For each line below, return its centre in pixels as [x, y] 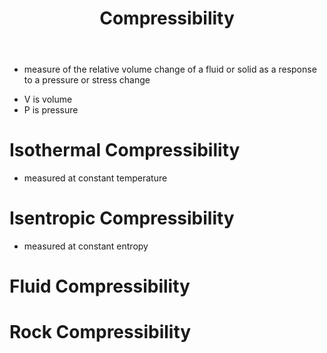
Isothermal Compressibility [125, 150]
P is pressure [51, 110]
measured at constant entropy [86, 246]
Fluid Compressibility [100, 286]
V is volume [48, 99]
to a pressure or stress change [87, 80]
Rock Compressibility [100, 332]
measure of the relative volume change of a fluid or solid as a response [170, 69]
